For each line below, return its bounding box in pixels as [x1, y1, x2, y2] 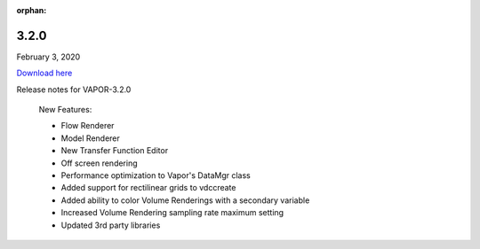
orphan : [16, 5, 47, 15]
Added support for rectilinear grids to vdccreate [60, 183, 236, 193]
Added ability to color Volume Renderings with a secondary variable [60, 195, 310, 206]
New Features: [38, 105, 92, 115]
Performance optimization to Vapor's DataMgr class [60, 170, 251, 181]
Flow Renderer [60, 121, 115, 131]
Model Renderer [60, 133, 120, 144]
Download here [16, 67, 73, 79]
